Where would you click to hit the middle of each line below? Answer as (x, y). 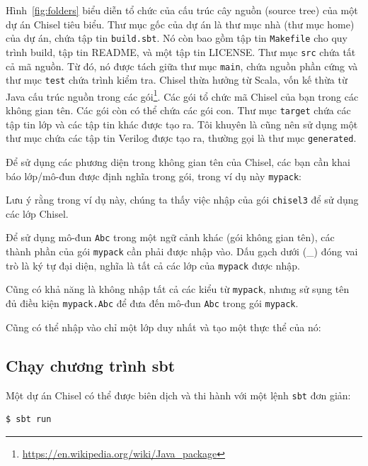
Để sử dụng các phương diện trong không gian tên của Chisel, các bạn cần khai (178, 161)
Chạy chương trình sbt (91, 365)
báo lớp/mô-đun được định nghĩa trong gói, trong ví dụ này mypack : (154, 176)
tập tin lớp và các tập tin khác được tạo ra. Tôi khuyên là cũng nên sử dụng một (182, 124)
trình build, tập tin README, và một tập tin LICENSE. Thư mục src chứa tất (181, 51)
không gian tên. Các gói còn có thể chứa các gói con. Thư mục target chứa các (178, 110)
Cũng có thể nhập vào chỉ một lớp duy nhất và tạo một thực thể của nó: (163, 327)
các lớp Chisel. (37, 213)
